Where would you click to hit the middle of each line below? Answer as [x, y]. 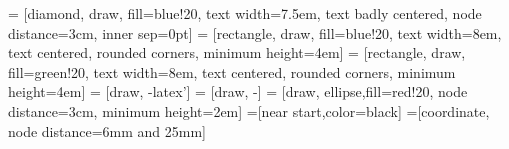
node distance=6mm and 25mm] [107, 130]
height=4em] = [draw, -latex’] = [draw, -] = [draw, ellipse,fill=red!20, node [238, 91]
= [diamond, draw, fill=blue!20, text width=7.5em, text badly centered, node [245, 13]
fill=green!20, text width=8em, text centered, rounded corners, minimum [232, 71]
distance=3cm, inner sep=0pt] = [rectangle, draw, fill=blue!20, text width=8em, [255, 32]
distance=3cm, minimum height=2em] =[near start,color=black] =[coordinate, [249, 110]
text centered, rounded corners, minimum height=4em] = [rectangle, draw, [237, 52]
